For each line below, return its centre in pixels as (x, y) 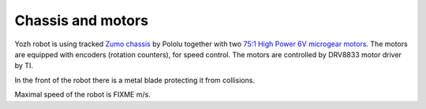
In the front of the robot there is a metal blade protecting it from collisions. (135, 80)
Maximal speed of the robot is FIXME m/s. (83, 95)
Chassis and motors (82, 20)
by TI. (24, 66)
